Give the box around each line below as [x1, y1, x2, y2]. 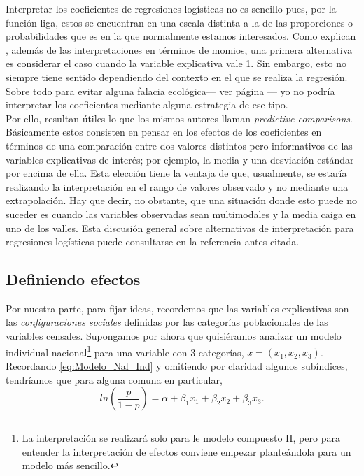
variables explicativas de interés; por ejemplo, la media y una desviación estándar [6, 152, 354, 166]
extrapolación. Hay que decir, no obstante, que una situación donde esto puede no [6, 193, 357, 208]
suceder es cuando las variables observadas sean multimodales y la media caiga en [6, 206, 356, 221]
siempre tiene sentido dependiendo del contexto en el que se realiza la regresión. [6, 69, 348, 84]
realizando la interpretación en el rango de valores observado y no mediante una [6, 179, 349, 194]
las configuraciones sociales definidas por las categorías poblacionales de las [6, 315, 328, 329]
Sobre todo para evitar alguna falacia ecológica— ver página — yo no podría [6, 83, 335, 98]
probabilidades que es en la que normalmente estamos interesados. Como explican [6, 29, 356, 43]
